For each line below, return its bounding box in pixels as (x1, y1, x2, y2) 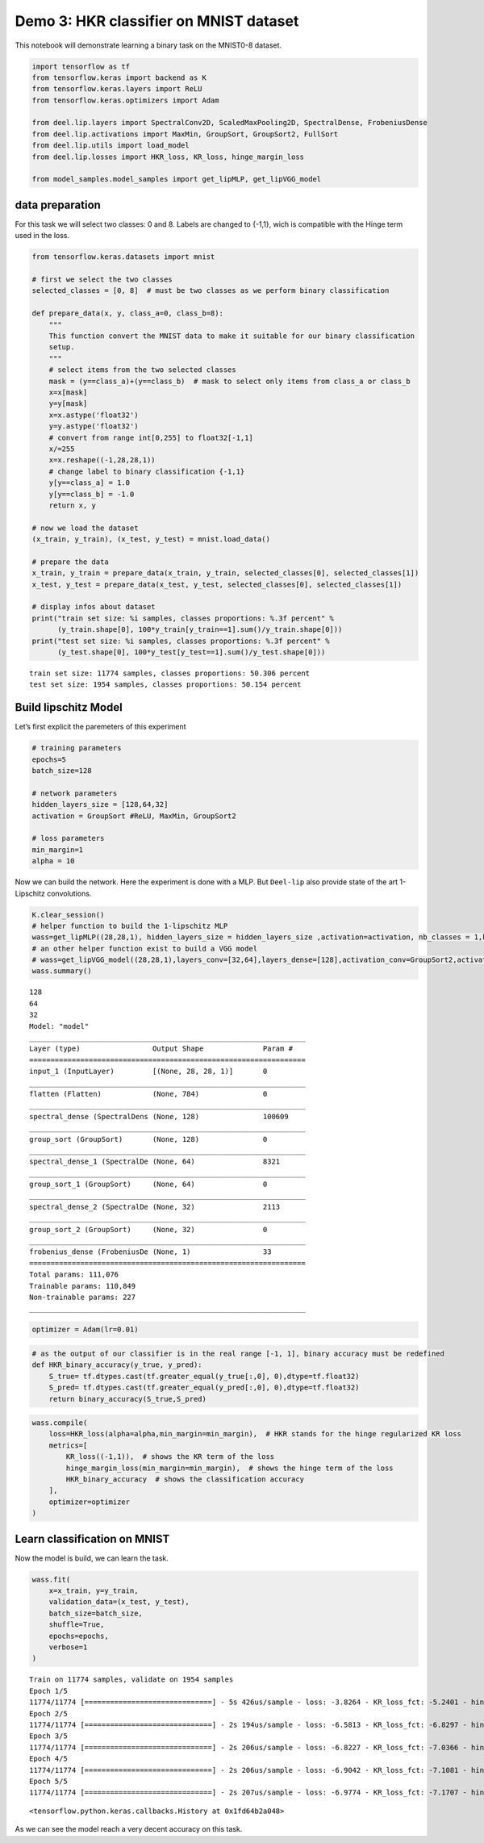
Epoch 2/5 (29, 1709, 68, 1718)
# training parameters (31, 743, 122, 753)
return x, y (48, 500, 97, 510)
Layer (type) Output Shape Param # (29, 1044, 294, 1053)
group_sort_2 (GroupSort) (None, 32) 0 (29, 1225, 268, 1234)
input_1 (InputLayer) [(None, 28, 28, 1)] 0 (29, 1067, 268, 1076)
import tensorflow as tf (31, 61, 131, 71)
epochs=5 (31, 754, 67, 764)
